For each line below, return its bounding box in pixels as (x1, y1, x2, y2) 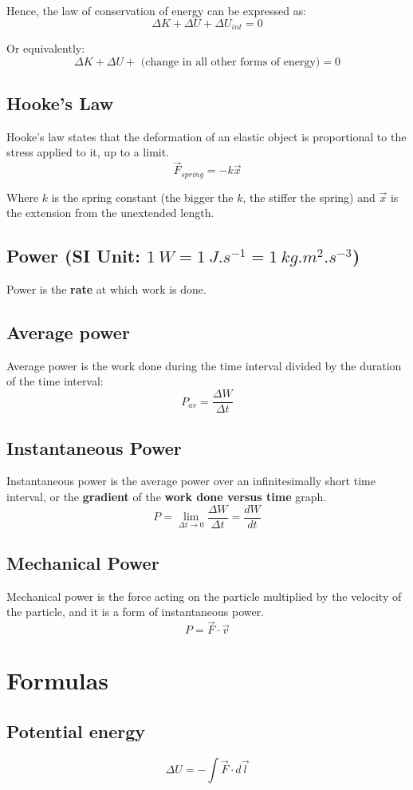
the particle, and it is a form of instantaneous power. (6, 603, 265, 620)
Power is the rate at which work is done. (6, 281, 206, 298)
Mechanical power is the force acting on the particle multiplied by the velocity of (6, 587, 402, 604)
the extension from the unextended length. (6, 204, 214, 221)
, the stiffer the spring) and (242, 188, 376, 205)
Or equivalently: (6, 40, 85, 57)
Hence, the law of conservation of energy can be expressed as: (6, 2, 307, 18)
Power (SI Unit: (6, 243, 140, 268)
